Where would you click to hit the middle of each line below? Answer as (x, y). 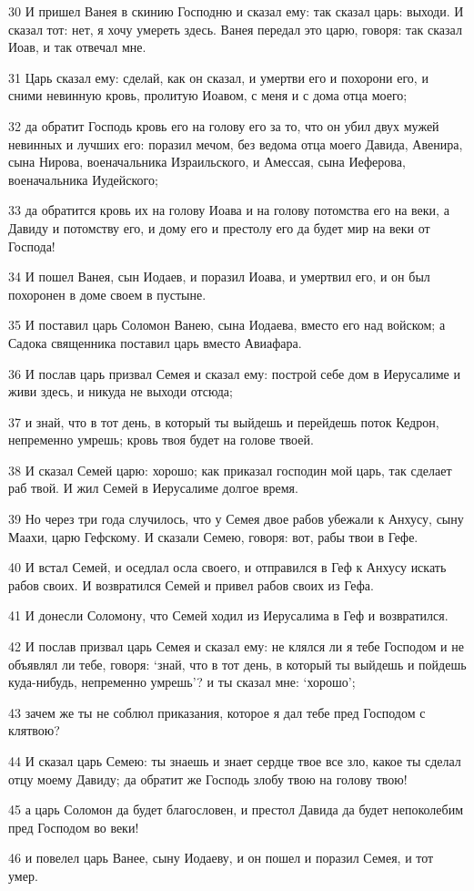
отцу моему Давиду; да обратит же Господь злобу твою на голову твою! (208, 778)
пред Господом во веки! (74, 827)
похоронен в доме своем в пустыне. (107, 294)
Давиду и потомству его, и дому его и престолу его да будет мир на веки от (219, 227)
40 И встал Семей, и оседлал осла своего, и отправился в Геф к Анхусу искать (227, 567)
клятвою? (34, 730)
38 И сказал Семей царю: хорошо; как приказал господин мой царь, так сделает (230, 470)
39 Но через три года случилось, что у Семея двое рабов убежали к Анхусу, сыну (236, 519)
